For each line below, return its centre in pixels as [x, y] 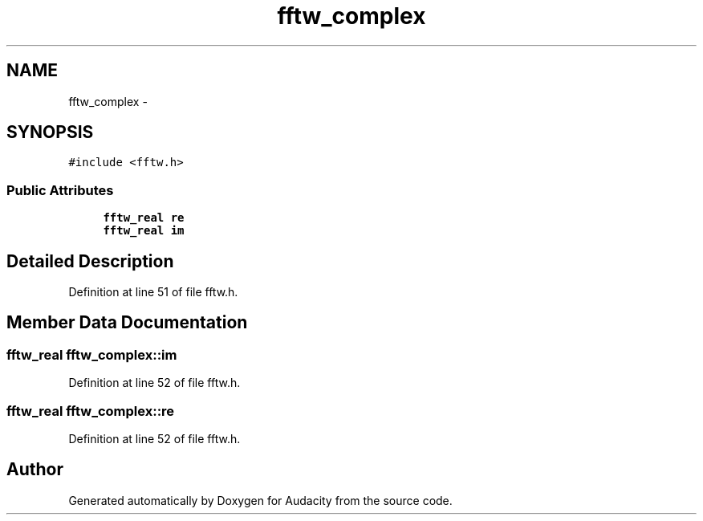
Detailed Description [90, 261]
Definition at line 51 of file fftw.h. [153, 292]
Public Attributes [60, 190]
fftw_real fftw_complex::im [92, 354]
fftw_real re [144, 218]
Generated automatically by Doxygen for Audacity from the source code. [260, 500]
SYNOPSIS [50, 132]
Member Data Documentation [127, 323]
